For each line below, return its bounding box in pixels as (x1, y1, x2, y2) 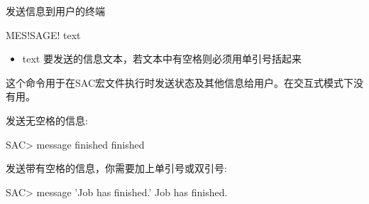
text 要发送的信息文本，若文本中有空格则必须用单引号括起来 (22, 51, 302, 66)
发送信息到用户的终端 (6, 4, 105, 18)
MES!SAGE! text (6, 27, 81, 42)
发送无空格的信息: (6, 112, 88, 127)
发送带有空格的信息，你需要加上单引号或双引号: (6, 161, 227, 176)
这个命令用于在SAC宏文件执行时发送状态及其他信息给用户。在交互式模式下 (6, 75, 353, 90)
